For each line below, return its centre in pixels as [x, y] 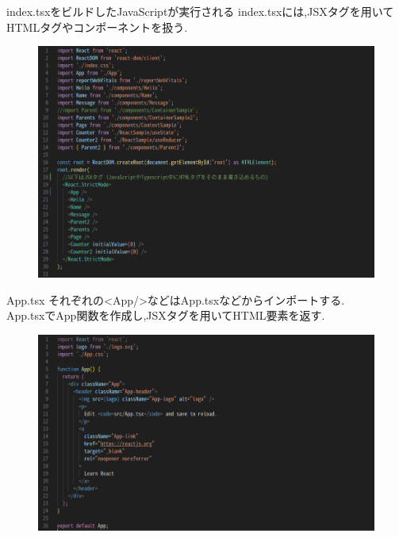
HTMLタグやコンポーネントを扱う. [97, 27]
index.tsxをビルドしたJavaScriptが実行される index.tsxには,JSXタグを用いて [200, 11]
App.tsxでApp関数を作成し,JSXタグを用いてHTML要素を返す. [166, 315]
